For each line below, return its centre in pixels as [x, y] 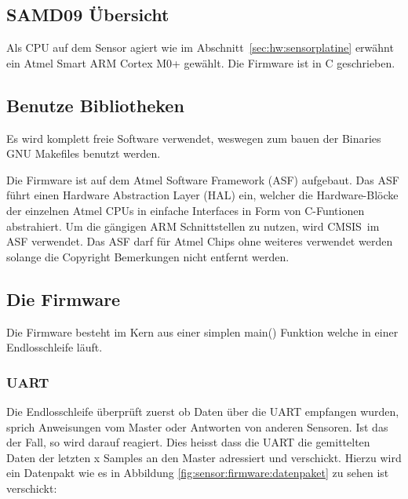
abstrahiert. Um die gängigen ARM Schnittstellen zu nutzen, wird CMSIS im [193, 226]
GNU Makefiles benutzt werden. [84, 153]
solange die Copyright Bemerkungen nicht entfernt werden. [148, 256]
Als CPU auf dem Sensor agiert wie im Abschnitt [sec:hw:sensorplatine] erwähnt [200, 47]
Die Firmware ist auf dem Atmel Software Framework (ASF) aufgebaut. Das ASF [203, 179]
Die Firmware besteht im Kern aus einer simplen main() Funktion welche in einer [202, 331]
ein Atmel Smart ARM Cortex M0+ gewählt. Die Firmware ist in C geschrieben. [201, 62]
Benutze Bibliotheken [95, 105]
